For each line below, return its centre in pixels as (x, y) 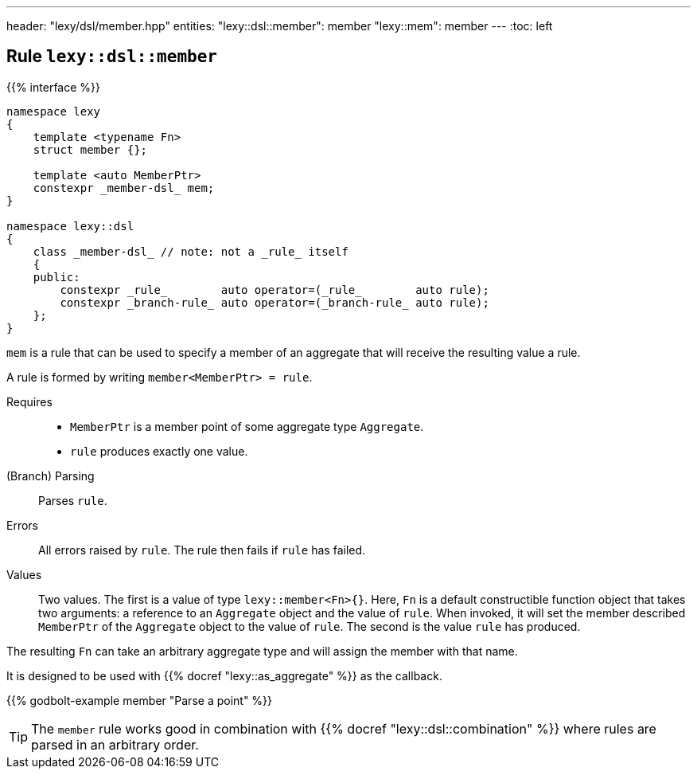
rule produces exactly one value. (159, 451)
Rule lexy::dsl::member (112, 57)
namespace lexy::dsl (70, 226)
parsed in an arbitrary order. (115, 744)
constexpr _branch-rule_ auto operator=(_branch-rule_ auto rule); (275, 302)
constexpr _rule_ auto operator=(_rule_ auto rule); (275, 290)
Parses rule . (73, 500)
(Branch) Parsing (51, 476)
